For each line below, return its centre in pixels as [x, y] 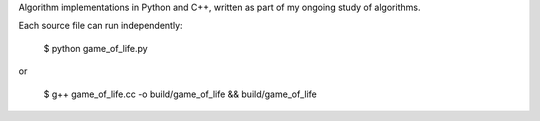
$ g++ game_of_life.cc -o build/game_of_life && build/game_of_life [180, 94]
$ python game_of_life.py [96, 48]
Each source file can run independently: [101, 26]
